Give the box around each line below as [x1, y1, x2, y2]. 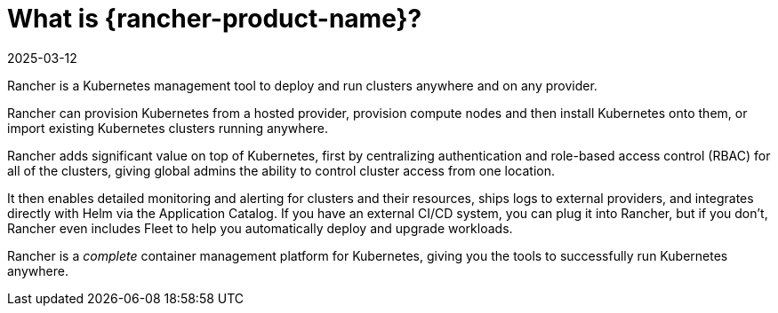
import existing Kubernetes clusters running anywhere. [7, 120, 328, 136]
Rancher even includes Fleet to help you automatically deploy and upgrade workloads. [7, 220, 513, 236]
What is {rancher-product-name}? [7, 4, 422, 34]
